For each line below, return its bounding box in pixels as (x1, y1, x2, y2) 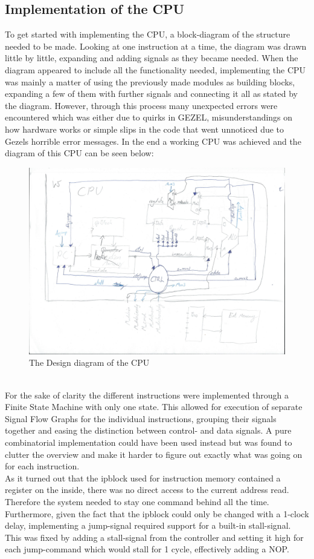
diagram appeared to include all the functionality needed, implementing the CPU (5, 63, 306, 76)
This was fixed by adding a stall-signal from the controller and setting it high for (5, 531, 304, 543)
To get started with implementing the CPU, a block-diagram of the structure (5, 28, 290, 41)
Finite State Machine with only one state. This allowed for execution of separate (5, 400, 303, 413)
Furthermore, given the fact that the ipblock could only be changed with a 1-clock (5, 507, 309, 520)
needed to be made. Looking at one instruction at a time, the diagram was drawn (5, 39, 307, 52)
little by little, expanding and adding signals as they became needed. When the (5, 51, 298, 64)
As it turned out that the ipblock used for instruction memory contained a (5, 471, 281, 484)
